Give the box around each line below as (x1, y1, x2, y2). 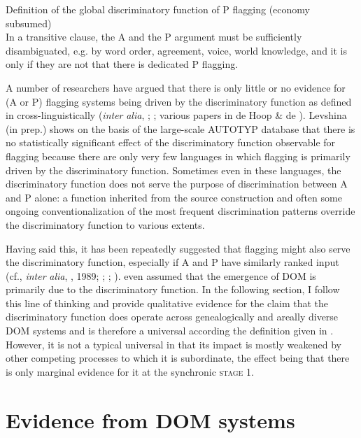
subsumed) (6, 15, 52, 30)
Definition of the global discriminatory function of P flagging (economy (6, 2, 310, 16)
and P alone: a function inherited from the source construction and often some (6, 190, 342, 204)
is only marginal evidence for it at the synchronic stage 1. (6, 364, 254, 379)
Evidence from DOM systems (6, 405, 295, 434)
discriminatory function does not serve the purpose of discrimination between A (6, 176, 348, 191)
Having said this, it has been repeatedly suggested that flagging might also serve (6, 241, 351, 255)
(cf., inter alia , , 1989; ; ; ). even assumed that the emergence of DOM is (6, 268, 316, 283)
